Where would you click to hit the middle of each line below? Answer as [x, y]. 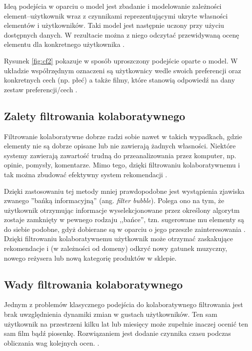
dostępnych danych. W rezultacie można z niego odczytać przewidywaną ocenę [122, 34]
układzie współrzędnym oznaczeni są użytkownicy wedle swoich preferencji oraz [123, 70]
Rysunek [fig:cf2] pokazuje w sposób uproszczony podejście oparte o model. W [121, 60]
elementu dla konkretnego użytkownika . [64, 44]
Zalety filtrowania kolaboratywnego [95, 115]
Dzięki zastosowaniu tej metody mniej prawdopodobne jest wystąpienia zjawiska [124, 191]
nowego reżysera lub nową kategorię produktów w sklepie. [90, 258]
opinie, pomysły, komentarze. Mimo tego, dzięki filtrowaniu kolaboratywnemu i [122, 165]
